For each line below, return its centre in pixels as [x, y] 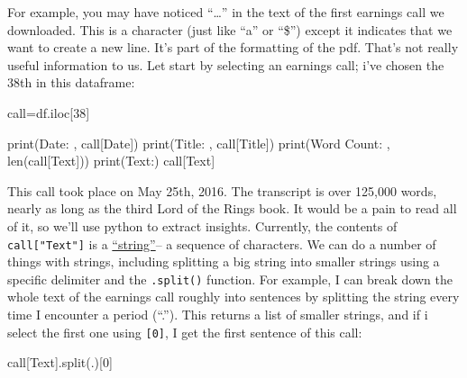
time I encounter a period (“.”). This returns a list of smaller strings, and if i [218, 315]
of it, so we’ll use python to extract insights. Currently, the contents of [202, 225]
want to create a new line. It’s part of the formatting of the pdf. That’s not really [233, 47]
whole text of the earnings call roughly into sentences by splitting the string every [233, 297]
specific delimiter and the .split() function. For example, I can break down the [230, 279]
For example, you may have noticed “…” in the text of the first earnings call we [226, 12]
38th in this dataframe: [71, 82]
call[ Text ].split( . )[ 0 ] [60, 362]
